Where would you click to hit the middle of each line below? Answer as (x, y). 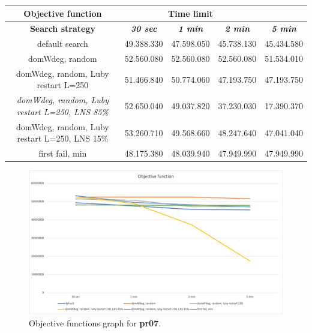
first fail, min (63, 153)
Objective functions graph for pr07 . (95, 323)
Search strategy (62, 28)
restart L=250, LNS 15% (63, 138)
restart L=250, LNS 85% (62, 111)
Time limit (190, 13)
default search (62, 43)
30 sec (144, 28)
